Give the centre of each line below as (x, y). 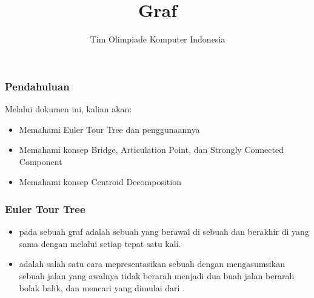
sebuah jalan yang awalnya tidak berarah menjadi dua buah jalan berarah (157, 275)
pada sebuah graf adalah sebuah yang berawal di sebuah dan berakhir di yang (164, 232)
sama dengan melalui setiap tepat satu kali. (100, 243)
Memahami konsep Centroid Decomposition (100, 182)
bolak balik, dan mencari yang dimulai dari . (102, 287)
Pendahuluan (37, 86)
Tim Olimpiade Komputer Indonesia (158, 39)
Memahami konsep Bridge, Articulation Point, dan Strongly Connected (151, 150)
